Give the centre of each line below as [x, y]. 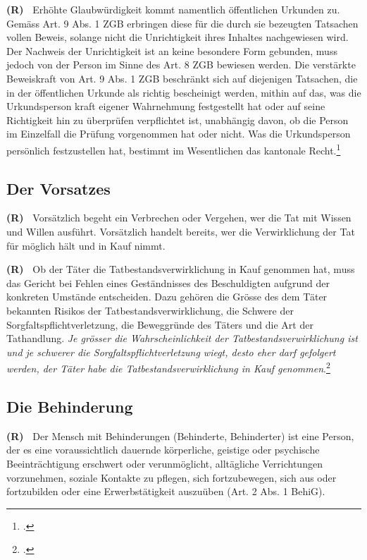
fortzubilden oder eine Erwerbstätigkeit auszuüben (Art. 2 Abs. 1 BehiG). [166, 491]
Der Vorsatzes [58, 188]
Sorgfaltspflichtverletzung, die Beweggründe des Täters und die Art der [160, 324]
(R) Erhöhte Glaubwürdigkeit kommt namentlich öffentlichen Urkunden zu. [173, 9]
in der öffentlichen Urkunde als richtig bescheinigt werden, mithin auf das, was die [184, 92]
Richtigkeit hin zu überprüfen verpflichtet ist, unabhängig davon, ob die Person [178, 120]
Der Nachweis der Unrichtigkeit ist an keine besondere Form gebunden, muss [172, 50]
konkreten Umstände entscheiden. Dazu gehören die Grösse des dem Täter [167, 297]
